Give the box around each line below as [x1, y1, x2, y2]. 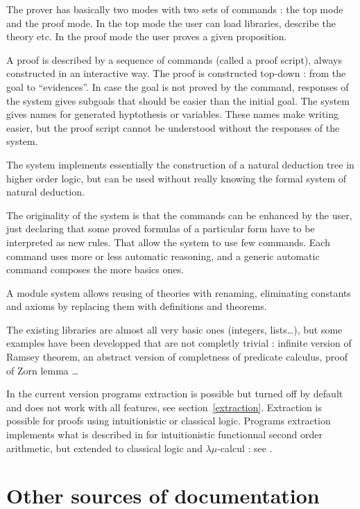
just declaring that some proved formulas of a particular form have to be [6, 221, 315, 236]
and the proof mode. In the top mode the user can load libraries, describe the [6, 15, 336, 30]
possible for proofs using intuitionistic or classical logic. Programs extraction [6, 413, 331, 428]
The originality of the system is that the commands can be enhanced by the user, [6, 207, 352, 222]
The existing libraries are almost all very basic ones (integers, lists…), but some [6, 322, 343, 336]
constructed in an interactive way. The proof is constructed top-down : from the [6, 66, 346, 80]
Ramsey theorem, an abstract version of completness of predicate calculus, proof [6, 350, 348, 364]
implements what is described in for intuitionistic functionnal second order [6, 427, 323, 442]
